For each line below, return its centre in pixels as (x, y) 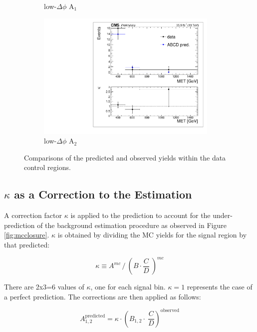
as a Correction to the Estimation (103, 194)
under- (223, 215)
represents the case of (220, 286)
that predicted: (27, 244)
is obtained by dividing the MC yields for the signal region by (152, 235)
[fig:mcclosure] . (27, 235)
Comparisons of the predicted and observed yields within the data (125, 157)
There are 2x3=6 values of (44, 286)
